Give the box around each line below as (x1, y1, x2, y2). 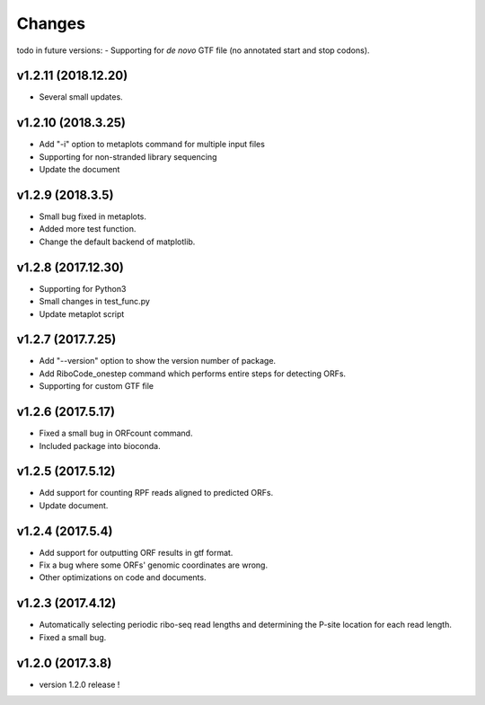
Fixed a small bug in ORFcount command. (39, 427, 193, 439)
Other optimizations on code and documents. (39, 572, 207, 583)
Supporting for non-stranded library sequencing (39, 151, 217, 162)
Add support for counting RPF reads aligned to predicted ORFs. (39, 488, 274, 498)
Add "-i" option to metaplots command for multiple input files (39, 139, 265, 150)
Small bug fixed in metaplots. (39, 211, 147, 222)
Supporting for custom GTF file (39, 381, 154, 392)
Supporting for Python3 (39, 283, 127, 294)
